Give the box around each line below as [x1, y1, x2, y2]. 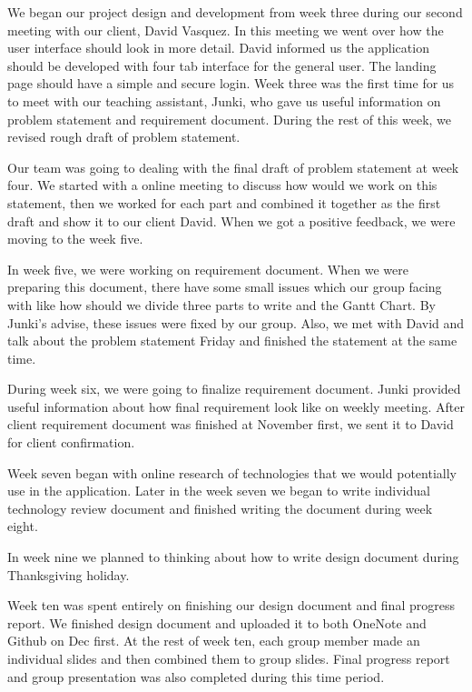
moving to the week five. [7, 229, 143, 248]
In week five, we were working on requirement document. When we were [7, 259, 408, 278]
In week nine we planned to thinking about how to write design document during [7, 547, 459, 567]
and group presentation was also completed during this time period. [7, 667, 385, 686]
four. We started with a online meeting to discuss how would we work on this [7, 176, 438, 195]
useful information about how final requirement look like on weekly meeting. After [7, 396, 465, 416]
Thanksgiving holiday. [7, 565, 130, 584]
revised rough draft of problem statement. [7, 127, 241, 146]
